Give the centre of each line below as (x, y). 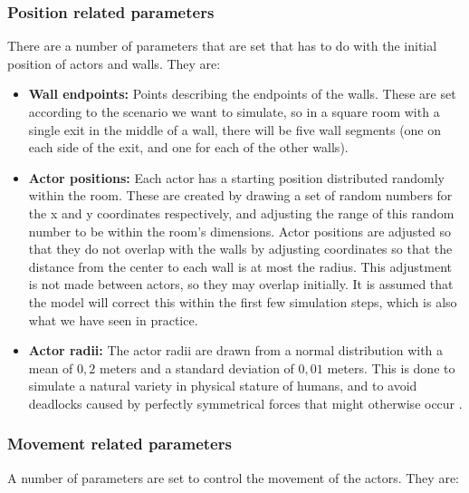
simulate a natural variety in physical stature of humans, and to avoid (223, 386)
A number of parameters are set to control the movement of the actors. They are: (233, 477)
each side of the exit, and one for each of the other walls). (188, 147)
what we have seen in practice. (113, 319)
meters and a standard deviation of (196, 367)
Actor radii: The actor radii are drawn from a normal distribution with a (236, 350)
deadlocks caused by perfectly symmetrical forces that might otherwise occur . (245, 403)
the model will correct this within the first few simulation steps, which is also (243, 301)
